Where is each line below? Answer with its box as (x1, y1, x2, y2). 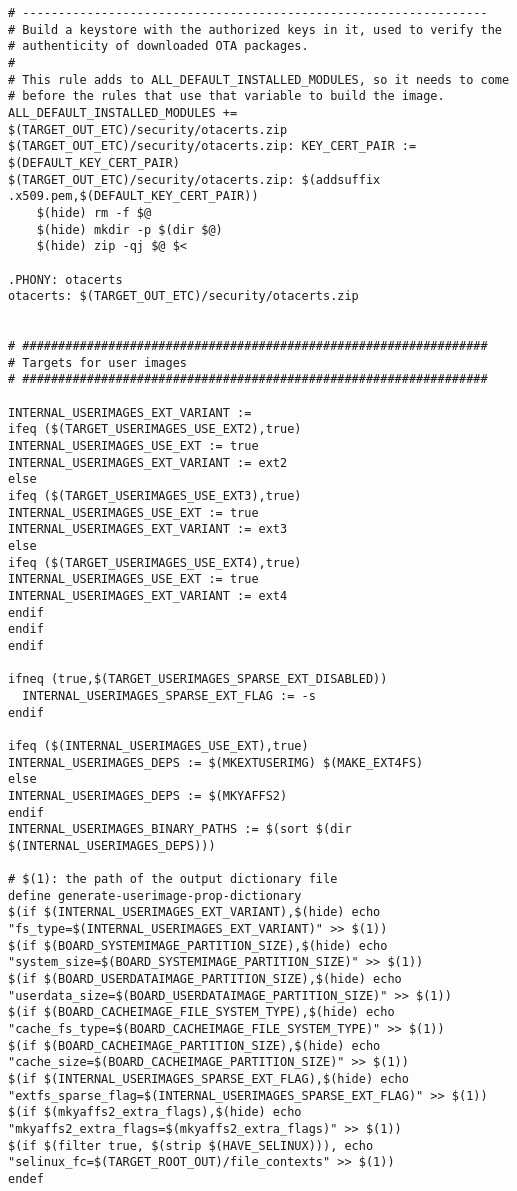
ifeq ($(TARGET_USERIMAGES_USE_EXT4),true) (8, 555, 302, 570)
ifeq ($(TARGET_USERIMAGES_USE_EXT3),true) (8, 489, 302, 504)
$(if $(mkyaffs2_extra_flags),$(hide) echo (8, 1105, 302, 1120)
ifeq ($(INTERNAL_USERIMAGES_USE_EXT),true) (8, 738, 309, 753)
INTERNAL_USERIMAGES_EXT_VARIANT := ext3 (8, 522, 288, 537)
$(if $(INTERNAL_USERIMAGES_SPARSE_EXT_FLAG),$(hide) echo (8, 1072, 409, 1086)
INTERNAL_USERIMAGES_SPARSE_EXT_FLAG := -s (22, 688, 316, 703)
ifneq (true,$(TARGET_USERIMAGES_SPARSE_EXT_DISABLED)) (8, 672, 388, 687)
